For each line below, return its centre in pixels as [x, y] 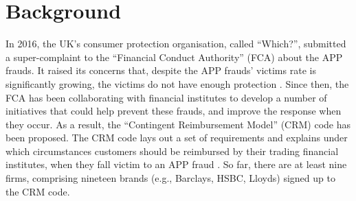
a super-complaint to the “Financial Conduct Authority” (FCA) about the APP [174, 57]
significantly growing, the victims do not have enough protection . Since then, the [177, 83]
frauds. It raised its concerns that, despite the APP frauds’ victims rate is [161, 70]
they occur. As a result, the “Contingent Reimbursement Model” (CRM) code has [178, 124]
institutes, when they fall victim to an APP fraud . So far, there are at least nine [176, 164]
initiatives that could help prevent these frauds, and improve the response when [174, 111]
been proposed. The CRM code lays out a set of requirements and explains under [177, 138]
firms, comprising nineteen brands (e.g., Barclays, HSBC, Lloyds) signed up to [170, 178]
